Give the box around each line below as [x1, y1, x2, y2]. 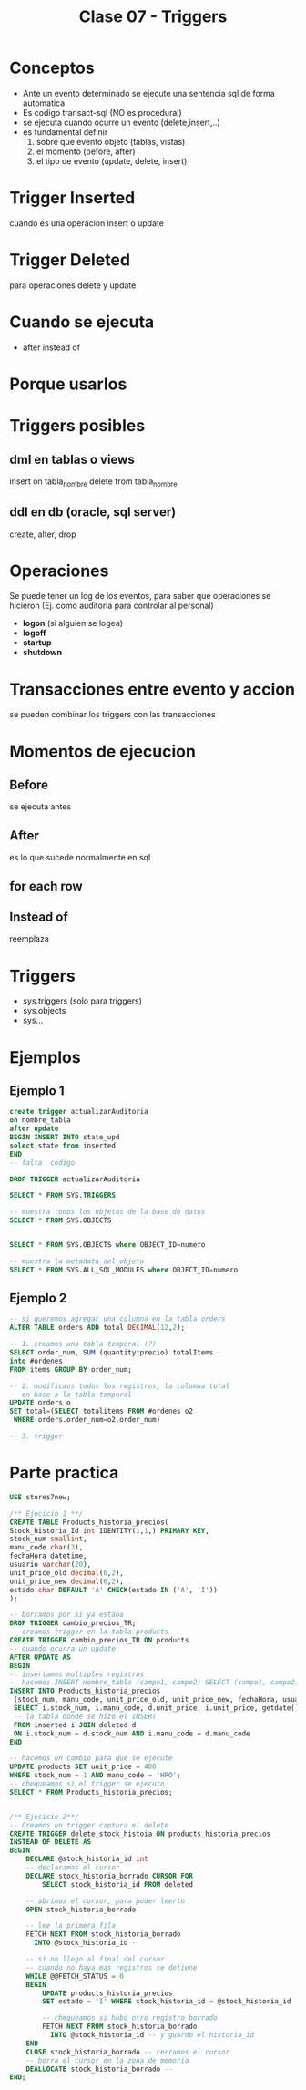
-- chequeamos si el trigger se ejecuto [9, 1779, 166, 1788]
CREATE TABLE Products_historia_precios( [9, 1518, 169, 1527]
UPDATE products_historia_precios [42, 1989, 173, 1998]
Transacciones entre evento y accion [9, 679, 296, 699]
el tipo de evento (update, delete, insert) [36, 155, 188, 166]
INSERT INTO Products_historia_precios [9, 1686, 161, 1696]
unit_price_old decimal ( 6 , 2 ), [9, 1568, 125, 1578]
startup [22, 637, 52, 648]
